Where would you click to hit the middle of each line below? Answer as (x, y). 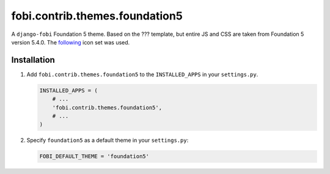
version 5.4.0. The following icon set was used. (71, 42)
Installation (33, 60)
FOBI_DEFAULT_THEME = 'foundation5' (94, 156)
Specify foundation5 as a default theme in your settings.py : (108, 141)
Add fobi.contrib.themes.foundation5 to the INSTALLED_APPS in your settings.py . (142, 74)
